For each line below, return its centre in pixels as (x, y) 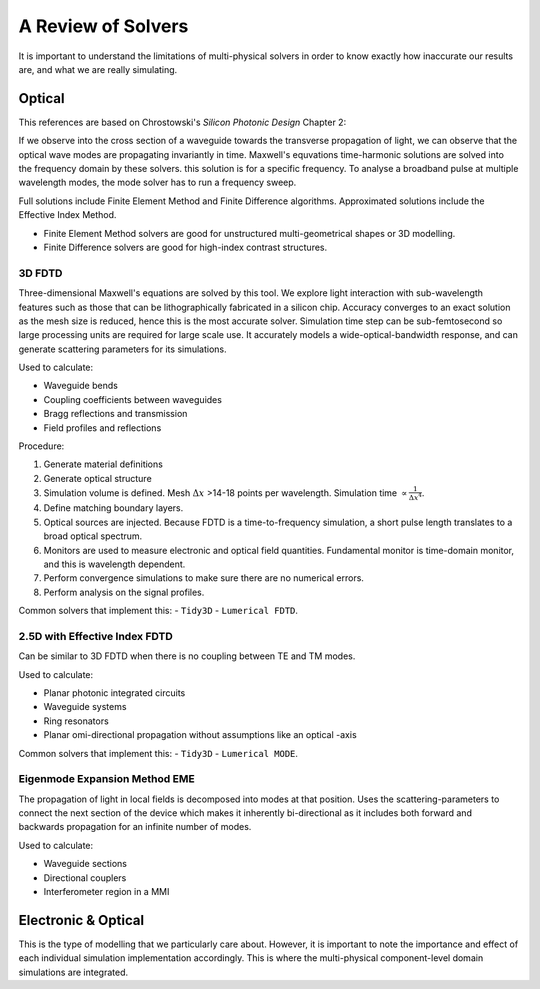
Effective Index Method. (67, 215)
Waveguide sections (85, 864)
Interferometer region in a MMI (106, 892)
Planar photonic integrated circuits (114, 692)
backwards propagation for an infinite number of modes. (135, 827)
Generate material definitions (103, 464)
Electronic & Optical (81, 920)
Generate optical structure (97, 478)
